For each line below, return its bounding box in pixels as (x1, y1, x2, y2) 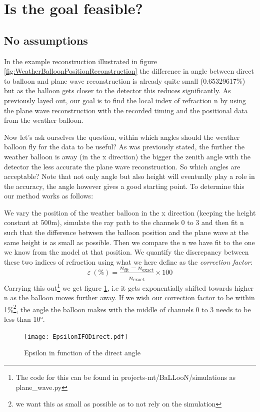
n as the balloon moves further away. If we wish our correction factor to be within (4, 292, 255, 303)
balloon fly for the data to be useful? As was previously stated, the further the (4, 141, 244, 152)
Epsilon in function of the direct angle (24, 347, 140, 358)
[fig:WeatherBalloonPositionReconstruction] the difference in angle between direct (4, 66, 254, 76)
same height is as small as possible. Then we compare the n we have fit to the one (4, 237, 255, 247)
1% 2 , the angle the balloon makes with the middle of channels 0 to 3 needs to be (4, 302, 251, 314)
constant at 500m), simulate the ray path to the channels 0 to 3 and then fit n (4, 217, 244, 228)
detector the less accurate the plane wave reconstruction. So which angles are (4, 161, 240, 171)
